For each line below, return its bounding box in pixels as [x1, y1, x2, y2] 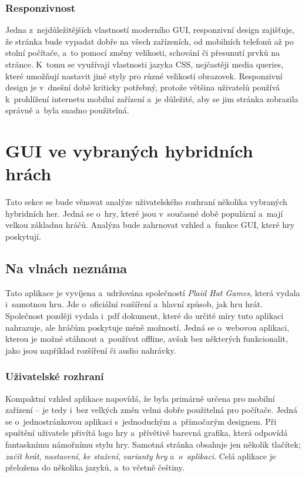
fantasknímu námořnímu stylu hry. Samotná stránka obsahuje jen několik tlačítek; [5, 438, 301, 451]
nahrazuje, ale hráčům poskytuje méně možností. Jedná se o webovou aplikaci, [5, 321, 290, 333]
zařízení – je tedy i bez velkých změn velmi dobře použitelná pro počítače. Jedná [5, 404, 297, 416]
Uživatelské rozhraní [5, 369, 104, 384]
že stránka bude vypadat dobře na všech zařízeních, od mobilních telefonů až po [5, 35, 294, 47]
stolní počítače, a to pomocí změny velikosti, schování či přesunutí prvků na [5, 46, 280, 59]
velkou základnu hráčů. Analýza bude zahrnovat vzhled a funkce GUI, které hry [5, 219, 294, 231]
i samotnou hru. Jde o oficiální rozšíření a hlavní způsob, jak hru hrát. [5, 298, 263, 310]
